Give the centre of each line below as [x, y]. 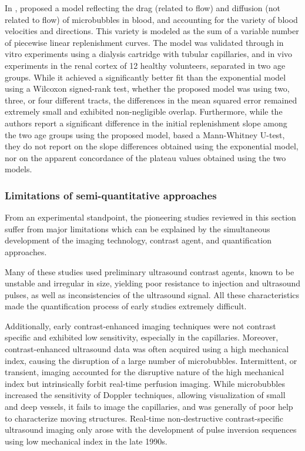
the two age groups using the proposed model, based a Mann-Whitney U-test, [145, 134]
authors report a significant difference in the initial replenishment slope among [146, 123]
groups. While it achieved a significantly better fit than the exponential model [145, 77]
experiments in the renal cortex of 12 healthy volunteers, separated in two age [145, 65]
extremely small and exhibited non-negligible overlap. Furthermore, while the [144, 111]
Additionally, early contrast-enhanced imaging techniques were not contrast [140, 325]
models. [19, 169]
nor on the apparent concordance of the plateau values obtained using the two [145, 157]
